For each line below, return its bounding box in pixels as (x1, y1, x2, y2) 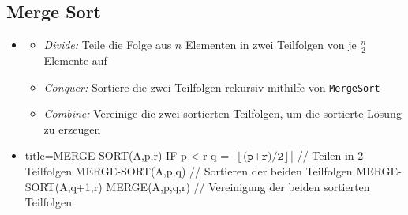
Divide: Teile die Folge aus (43, 36, 172, 53)
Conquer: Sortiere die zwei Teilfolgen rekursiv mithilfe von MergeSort (43, 78, 380, 95)
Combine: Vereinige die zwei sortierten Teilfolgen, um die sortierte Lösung (43, 105, 402, 122)
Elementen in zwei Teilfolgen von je (185, 36, 357, 53)
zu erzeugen (43, 120, 101, 137)
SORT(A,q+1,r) (24, 178, 103, 194)
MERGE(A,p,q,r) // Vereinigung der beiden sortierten (106, 178, 370, 194)
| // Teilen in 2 (290, 147, 364, 164)
